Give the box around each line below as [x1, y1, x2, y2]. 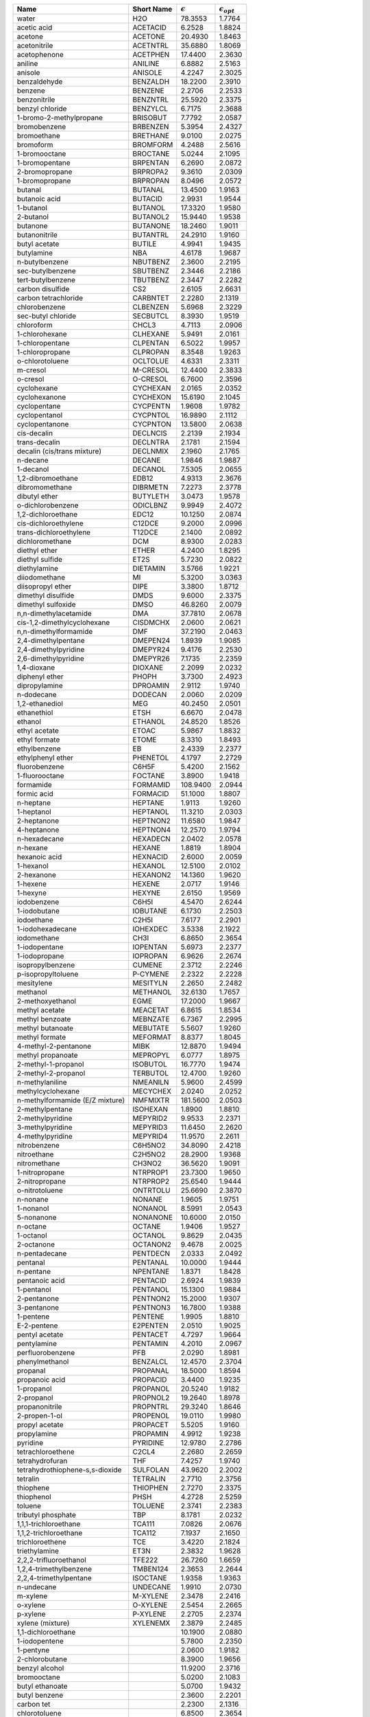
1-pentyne [16, 1646, 50, 1655]
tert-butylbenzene [16, 275, 75, 285]
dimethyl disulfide [16, 591, 75, 600]
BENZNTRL [132, 95, 169, 104]
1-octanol [16, 1231, 47, 1240]
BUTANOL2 [132, 212, 170, 222]
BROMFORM [132, 140, 173, 150]
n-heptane [16, 798, 51, 808]
